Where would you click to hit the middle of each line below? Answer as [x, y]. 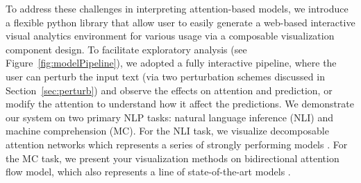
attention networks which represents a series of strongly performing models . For [177, 144]
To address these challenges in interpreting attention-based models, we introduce [177, 8]
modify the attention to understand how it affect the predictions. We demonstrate [180, 104]
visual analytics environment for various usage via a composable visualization [170, 36]
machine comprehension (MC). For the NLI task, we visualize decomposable [167, 131]
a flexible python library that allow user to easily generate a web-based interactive [180, 22]
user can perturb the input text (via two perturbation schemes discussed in [165, 76]
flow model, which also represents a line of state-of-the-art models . [148, 172]
